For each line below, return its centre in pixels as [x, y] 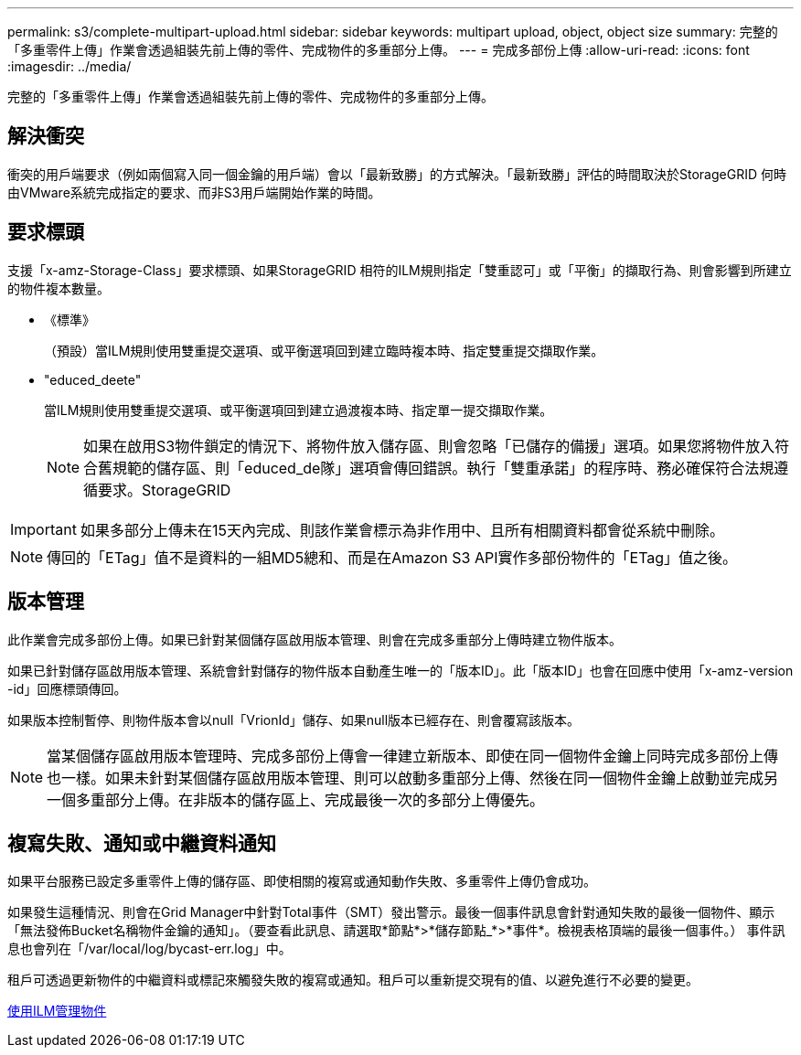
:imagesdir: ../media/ [69, 66]
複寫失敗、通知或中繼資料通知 [142, 843]
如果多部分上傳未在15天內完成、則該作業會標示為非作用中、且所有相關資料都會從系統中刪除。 [402, 530]
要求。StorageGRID [165, 490]
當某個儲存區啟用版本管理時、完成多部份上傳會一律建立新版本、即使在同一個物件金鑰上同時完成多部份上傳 [413, 756]
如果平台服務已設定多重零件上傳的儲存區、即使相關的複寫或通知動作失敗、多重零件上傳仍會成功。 [302, 881]
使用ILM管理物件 [57, 1011]
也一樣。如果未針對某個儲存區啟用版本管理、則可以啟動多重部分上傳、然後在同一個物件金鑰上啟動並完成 [406, 778]
